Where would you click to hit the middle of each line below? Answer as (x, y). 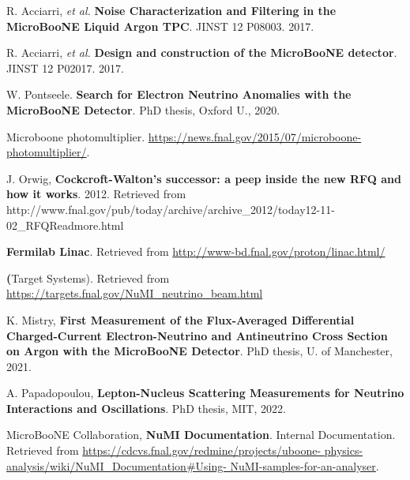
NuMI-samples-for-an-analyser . (305, 465)
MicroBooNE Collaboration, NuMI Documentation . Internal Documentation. (201, 435)
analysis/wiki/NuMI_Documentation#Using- (117, 465)
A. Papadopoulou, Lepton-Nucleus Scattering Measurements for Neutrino (205, 393)
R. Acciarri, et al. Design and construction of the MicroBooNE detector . (202, 52)
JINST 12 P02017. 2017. (65, 67)
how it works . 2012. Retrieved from (96, 194)
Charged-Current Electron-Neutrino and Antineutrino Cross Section (197, 335)
